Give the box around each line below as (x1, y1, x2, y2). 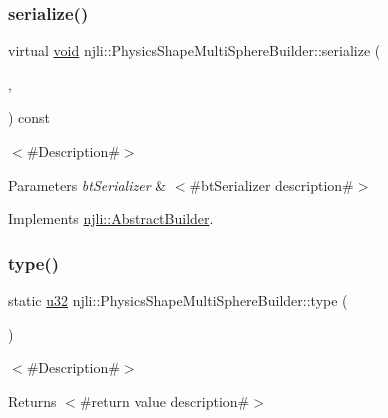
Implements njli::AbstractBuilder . (8, 208, 214, 229)
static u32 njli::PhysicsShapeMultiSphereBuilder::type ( (8, 290, 348, 310)
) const (8, 107, 51, 128)
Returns (8, 390, 57, 411)
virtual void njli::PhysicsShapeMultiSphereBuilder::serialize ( (8, 40, 381, 61)
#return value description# (79, 390, 250, 411)
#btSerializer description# (189, 174, 354, 195)
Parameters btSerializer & (8, 174, 167, 195)
